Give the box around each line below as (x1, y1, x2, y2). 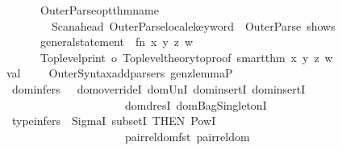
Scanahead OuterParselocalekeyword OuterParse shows (51, 17, 336, 34)
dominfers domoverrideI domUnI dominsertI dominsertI (11, 80, 306, 97)
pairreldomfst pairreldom (124, 127, 250, 144)
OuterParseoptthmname (40, 2, 159, 18)
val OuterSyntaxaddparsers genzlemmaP (6, 65, 233, 81)
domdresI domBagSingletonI (124, 96, 267, 113)
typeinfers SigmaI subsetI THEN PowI (11, 112, 216, 129)
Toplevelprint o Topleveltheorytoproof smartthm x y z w (40, 48, 333, 65)
